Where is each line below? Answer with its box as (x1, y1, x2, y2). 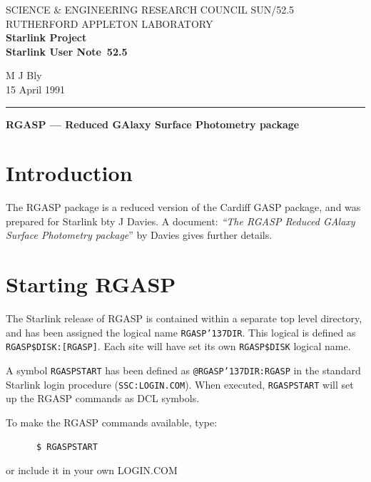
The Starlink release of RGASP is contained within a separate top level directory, (6, 311, 362, 326)
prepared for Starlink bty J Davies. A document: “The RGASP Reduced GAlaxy (6, 213, 355, 228)
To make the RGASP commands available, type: (6, 415, 218, 429)
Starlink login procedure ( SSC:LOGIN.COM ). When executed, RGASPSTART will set (6, 376, 354, 391)
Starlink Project (6, 30, 87, 45)
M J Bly (6, 68, 42, 83)
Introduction (6, 158, 133, 188)
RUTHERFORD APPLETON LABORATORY (6, 16, 213, 31)
